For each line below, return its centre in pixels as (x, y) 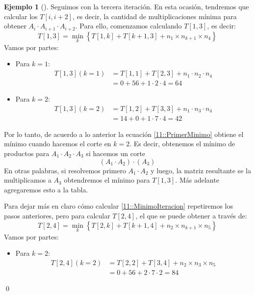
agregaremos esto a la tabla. (46, 189)
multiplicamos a (28, 180)
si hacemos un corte (116, 153)
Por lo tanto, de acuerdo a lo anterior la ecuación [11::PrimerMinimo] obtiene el (124, 134)
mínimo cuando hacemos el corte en (58, 144)
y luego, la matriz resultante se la (201, 170)
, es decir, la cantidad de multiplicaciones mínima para (155, 16)
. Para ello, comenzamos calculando (128, 26)
